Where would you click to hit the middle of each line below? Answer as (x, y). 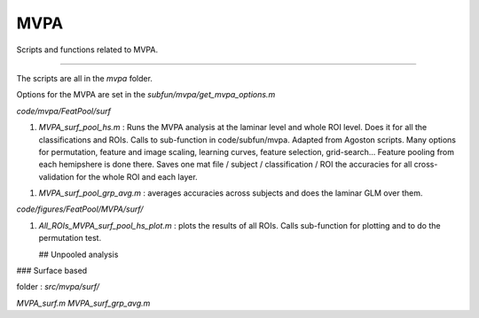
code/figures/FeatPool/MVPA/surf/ (80, 209)
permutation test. (70, 238)
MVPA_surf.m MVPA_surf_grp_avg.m (83, 303)
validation (56, 176)
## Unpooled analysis (79, 254)
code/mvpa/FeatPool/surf (63, 111)
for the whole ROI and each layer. (137, 176)
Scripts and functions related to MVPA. (87, 50)
